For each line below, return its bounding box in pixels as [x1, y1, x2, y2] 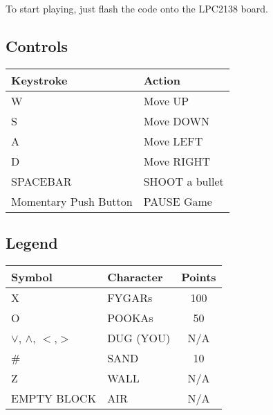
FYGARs [107, 290, 153, 306]
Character [107, 269, 163, 285]
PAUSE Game [143, 193, 212, 209]
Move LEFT [143, 132, 203, 149]
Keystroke [11, 71, 68, 88]
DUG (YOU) [107, 330, 171, 346]
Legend [6, 232, 58, 254]
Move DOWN [143, 112, 210, 129]
